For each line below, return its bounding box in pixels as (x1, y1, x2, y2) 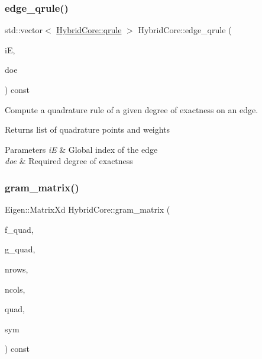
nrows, (5, 262, 28, 275)
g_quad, (5, 243, 35, 255)
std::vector (5, 24, 43, 36)
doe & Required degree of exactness (5, 155, 133, 167)
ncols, (5, 283, 25, 295)
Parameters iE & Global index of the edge (5, 143, 158, 155)
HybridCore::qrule (56, 24, 122, 36)
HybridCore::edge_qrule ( (138, 24, 232, 36)
